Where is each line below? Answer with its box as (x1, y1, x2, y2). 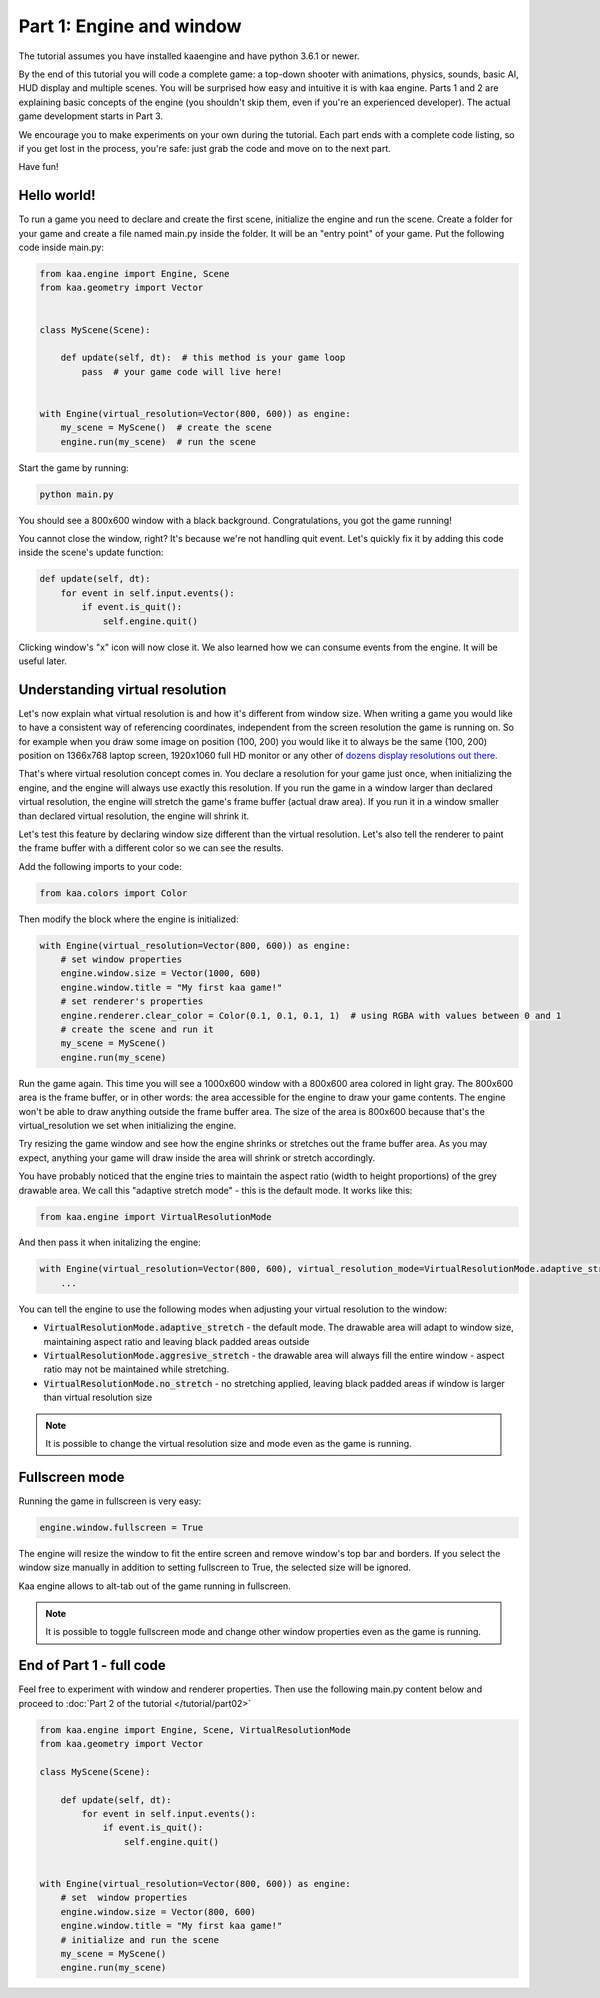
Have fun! (18, 161, 59, 173)
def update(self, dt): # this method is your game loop (60, 352, 346, 364)
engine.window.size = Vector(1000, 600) (60, 968, 262, 979)
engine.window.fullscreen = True (39, 1521, 204, 1533)
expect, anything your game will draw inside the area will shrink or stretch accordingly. (18, 1151, 376, 1164)
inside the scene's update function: (18, 546, 164, 559)
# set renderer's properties (60, 996, 204, 1007)
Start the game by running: (18, 461, 129, 474)
